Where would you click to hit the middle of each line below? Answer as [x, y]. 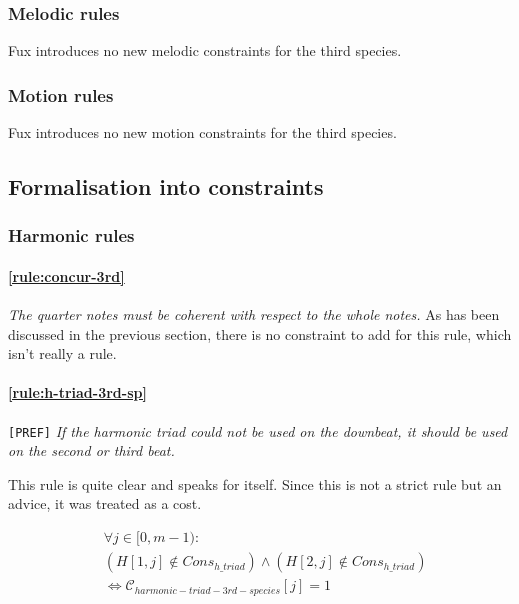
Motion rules [61, 94]
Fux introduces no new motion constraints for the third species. [202, 132]
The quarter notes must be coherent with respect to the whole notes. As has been [254, 314]
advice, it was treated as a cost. [105, 503]
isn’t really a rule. [62, 353]
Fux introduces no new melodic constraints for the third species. [205, 50]
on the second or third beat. [91, 450]
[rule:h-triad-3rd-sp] [77, 392]
